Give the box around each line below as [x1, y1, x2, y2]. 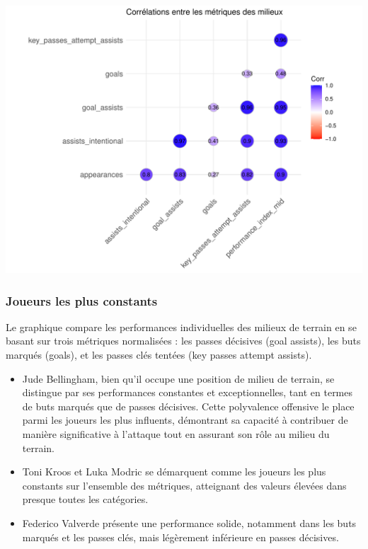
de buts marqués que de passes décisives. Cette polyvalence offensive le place [22, 398, 355, 413]
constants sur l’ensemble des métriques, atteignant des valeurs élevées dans [22, 478, 347, 492]
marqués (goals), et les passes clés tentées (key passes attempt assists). [6, 347, 312, 362]
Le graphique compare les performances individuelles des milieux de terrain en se [6, 319, 357, 334]
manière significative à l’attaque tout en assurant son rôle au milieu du [22, 426, 330, 441]
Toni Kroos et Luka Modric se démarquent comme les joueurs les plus [22, 464, 326, 479]
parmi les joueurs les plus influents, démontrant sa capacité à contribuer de [22, 412, 348, 427]
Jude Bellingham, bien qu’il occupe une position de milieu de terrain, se [22, 371, 335, 386]
